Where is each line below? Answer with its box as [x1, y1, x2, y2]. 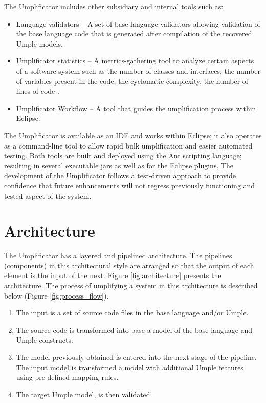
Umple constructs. [16, 334, 73, 345]
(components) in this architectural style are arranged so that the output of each [4, 260, 254, 270]
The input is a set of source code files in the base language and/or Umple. [16, 307, 249, 318]
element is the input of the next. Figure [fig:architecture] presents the [4, 270, 221, 281]
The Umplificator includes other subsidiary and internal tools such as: [4, 1, 224, 11]
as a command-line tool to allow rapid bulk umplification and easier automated [4, 140, 253, 151]
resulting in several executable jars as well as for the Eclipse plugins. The [4, 160, 234, 171]
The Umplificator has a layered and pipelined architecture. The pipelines [4, 250, 232, 261]
